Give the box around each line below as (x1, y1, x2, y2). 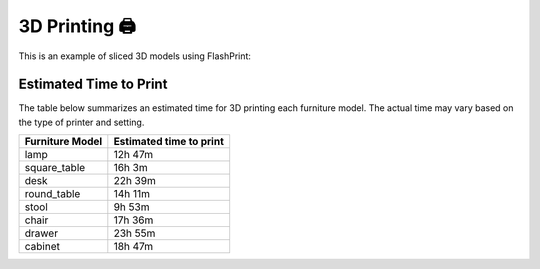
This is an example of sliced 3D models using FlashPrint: (18, 50, 252, 62)
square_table (24, 161, 86, 175)
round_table (24, 187, 81, 201)
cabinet (24, 240, 60, 254)
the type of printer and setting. (18, 116, 145, 128)
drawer (24, 226, 59, 240)
